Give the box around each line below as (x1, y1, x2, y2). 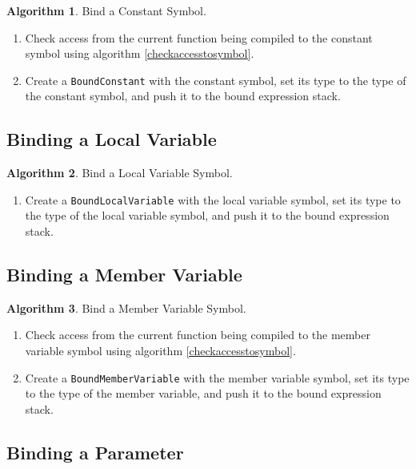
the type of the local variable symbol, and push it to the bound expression (25, 207, 390, 224)
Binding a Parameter (6, 439, 184, 464)
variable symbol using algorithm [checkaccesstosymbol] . (25, 342, 296, 359)
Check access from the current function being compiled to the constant (25, 29, 373, 46)
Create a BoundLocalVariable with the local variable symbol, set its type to (25, 191, 401, 208)
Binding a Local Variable (6, 127, 217, 152)
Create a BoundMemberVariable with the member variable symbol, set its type (25, 369, 410, 386)
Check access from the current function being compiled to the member (25, 326, 370, 343)
